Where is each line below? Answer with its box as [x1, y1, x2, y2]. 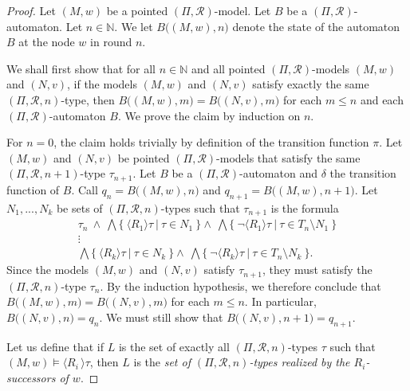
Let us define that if [6, 338, 104, 354]
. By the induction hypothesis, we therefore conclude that [100, 277, 381, 294]
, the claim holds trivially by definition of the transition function [53, 134, 369, 151]
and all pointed [191, 60, 266, 76]
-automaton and [239, 165, 317, 182]
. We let [114, 18, 153, 34]
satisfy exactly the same [252, 76, 369, 92]
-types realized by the [249, 354, 350, 370]
